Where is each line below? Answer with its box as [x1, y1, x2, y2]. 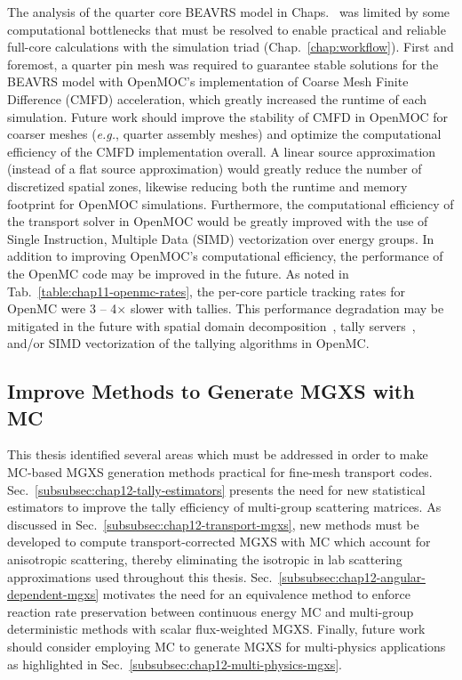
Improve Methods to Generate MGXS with [7, 377, 415, 405]
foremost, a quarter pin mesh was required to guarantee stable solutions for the [7, 54, 439, 73]
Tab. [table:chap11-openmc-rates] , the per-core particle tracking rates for [7, 281, 406, 300]
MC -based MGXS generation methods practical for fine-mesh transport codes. [7, 463, 433, 482]
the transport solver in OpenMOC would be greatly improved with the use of [7, 212, 428, 231]
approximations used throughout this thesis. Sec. [7, 567, 273, 586]
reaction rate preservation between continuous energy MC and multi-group [7, 602, 414, 620]
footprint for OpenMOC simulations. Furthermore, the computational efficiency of [7, 194, 454, 213]
